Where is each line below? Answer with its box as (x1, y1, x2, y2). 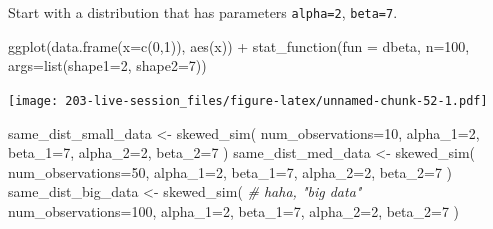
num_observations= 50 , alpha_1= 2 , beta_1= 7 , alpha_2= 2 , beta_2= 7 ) (8, 161, 453, 182)
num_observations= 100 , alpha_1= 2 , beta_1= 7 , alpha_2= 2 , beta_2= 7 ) (8, 200, 460, 221)
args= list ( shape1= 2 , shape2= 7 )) (8, 55, 207, 76)
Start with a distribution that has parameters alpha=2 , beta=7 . (8, 2, 398, 22)
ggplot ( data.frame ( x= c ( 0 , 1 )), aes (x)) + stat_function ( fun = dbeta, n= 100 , (8, 35, 470, 56)
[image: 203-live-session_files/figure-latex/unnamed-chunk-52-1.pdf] (8, 93, 488, 108)
